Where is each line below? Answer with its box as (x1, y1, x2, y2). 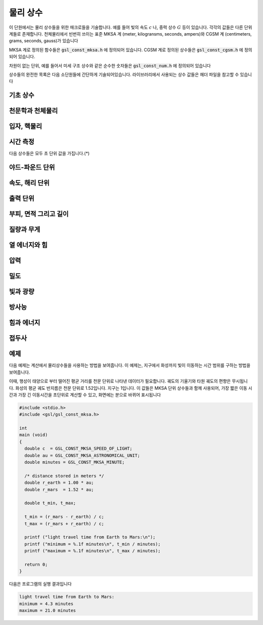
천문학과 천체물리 (9, 107, 58, 115)
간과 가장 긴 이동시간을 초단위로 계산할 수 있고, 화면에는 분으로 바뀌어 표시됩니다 (9, 392, 161, 398)
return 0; (24, 562, 48, 567)
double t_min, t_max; (24, 500, 76, 506)
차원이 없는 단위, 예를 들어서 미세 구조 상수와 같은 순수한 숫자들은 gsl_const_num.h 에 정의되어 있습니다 (9, 62, 211, 68)
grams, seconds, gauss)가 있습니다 (9, 38, 78, 44)
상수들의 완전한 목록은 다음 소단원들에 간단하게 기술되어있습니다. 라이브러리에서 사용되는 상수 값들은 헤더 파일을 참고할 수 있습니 (9, 71, 252, 77)
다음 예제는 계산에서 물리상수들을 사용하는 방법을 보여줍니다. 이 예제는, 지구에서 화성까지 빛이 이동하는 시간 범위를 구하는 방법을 (9, 362, 251, 368)
